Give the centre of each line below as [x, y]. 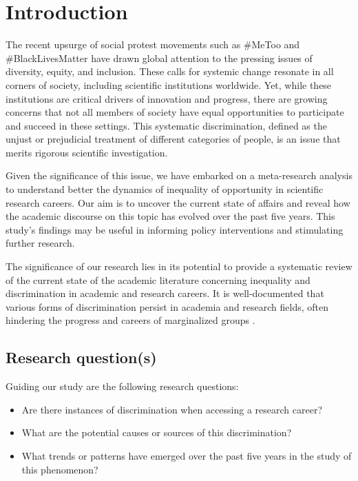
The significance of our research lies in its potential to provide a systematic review [179, 266]
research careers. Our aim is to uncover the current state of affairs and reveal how [178, 202]
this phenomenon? [60, 469]
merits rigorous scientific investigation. [87, 152]
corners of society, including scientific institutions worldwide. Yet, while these [169, 84]
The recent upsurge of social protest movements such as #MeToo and [153, 44]
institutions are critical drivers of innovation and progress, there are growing [167, 98]
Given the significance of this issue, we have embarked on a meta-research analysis [179, 175]
